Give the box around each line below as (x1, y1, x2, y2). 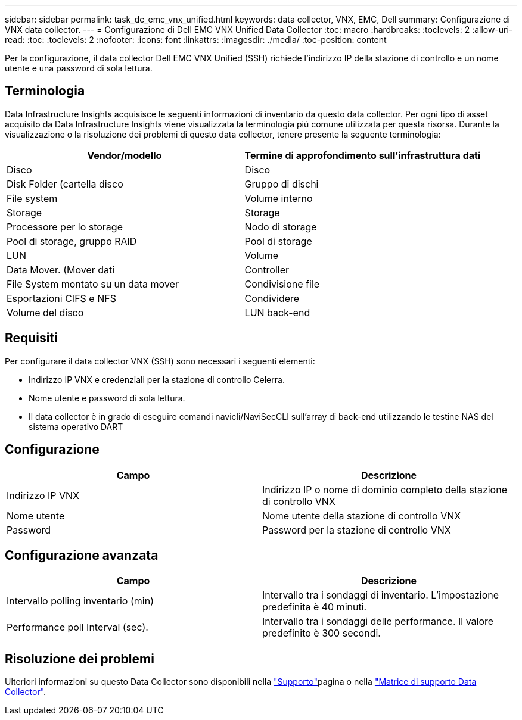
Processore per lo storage (7, 220, 123, 233)
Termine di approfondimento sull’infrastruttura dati (244, 149, 481, 161)
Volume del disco (7, 306, 84, 319)
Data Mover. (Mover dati (7, 263, 115, 276)
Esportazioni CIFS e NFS (7, 292, 116, 304)
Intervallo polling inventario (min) (7, 595, 154, 607)
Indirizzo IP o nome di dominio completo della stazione (262, 483, 507, 495)
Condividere (244, 292, 300, 304)
